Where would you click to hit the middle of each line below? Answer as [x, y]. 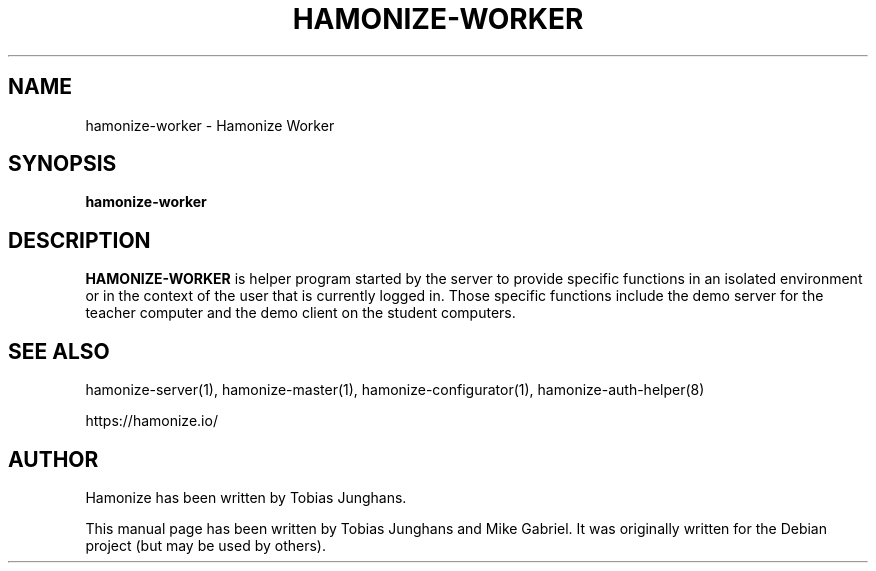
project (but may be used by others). [205, 545]
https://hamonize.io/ [151, 421]
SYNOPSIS [62, 164]
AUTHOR [53, 459]
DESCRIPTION [79, 240]
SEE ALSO [59, 351]
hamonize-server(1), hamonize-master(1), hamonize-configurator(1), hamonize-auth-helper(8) [395, 390]
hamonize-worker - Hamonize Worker [210, 125]
